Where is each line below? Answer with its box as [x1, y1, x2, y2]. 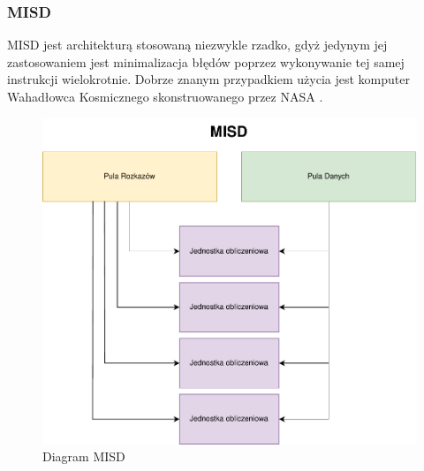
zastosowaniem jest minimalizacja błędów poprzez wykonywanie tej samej [7, 52, 405, 71]
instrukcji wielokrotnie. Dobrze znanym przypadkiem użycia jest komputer [7, 70, 410, 88]
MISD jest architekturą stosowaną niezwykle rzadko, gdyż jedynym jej [7, 35, 388, 54]
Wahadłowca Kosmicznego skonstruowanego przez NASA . [7, 87, 323, 105]
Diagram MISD [42, 447, 125, 466]
